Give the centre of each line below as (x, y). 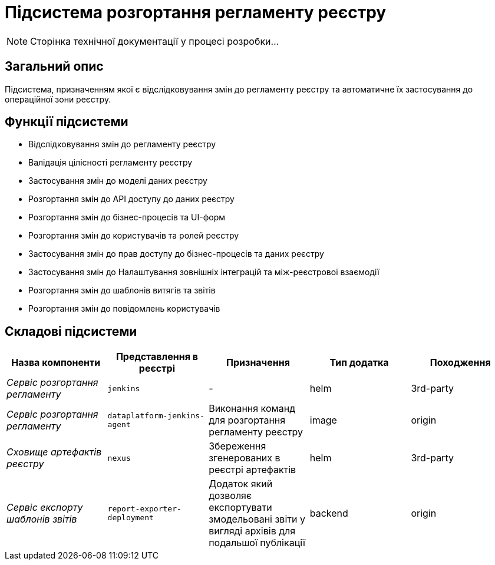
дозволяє (230, 496)
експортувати (240, 508)
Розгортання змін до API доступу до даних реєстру (131, 199)
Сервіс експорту (45, 508)
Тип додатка (359, 363)
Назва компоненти (56, 363)
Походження (460, 363)
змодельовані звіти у (257, 519)
